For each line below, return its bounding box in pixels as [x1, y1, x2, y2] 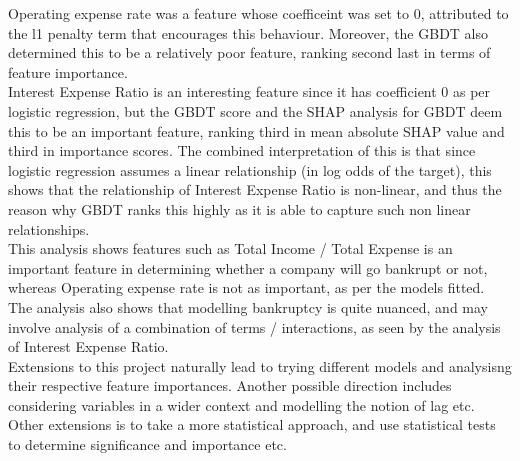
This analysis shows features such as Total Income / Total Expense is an [8, 238, 453, 259]
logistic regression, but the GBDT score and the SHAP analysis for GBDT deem [8, 100, 503, 121]
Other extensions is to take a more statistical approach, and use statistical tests [8, 414, 496, 435]
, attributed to [420, 3, 509, 23]
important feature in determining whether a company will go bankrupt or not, [8, 257, 488, 278]
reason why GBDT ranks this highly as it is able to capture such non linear [8, 198, 471, 219]
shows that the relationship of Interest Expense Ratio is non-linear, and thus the [8, 179, 502, 200]
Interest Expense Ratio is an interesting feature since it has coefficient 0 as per [8, 81, 491, 102]
